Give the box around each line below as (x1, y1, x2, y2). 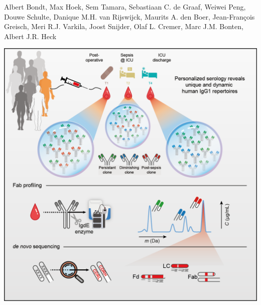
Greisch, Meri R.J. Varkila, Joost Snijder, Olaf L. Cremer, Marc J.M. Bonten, (4, 21, 243, 32)
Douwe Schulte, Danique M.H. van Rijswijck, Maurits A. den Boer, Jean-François (4, 11, 255, 22)
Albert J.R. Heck (4, 31, 57, 41)
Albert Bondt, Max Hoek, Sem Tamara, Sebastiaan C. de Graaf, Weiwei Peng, (4, 2, 246, 12)
